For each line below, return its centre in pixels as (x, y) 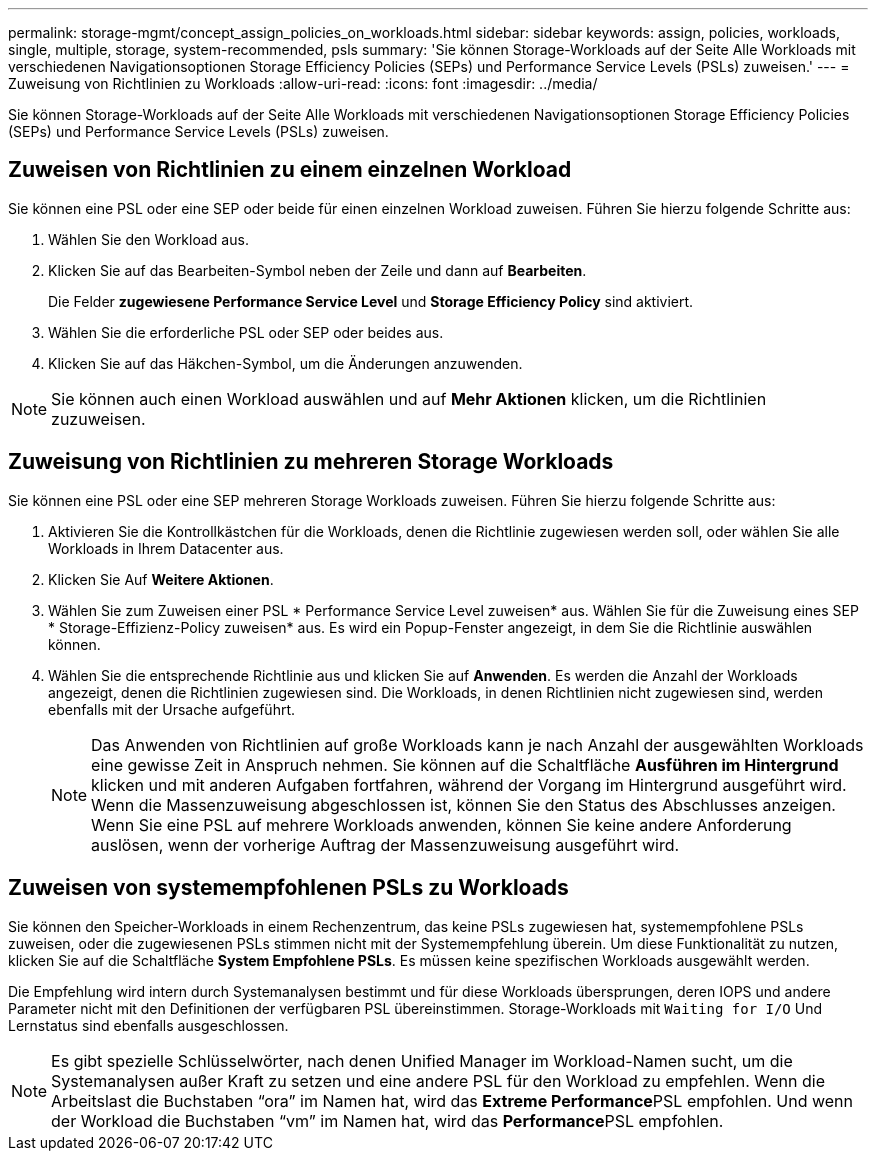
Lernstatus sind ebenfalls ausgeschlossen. (148, 1025)
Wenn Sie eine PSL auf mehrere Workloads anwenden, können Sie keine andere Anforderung (441, 824)
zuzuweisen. (98, 418)
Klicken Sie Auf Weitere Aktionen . (161, 579)
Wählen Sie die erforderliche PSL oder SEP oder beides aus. (246, 332)
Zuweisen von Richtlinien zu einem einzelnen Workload (290, 170)
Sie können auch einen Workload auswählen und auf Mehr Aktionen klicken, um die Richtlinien (409, 398)
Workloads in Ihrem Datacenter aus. (166, 548)
